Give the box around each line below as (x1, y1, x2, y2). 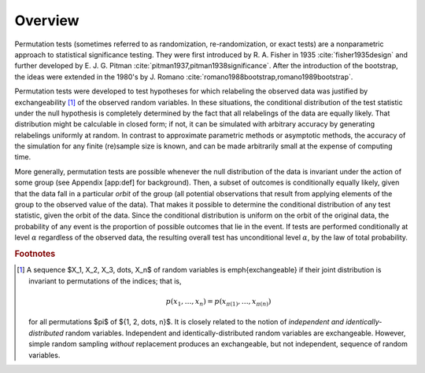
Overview (14, 12, 79, 29)
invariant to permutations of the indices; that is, (28, 276, 182, 286)
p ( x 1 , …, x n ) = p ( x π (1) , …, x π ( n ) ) (165, 297, 272, 308)
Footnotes (14, 248, 56, 259)
